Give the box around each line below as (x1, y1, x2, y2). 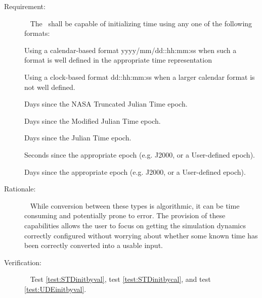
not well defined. (24, 81, 75, 92)
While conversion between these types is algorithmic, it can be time (30, 200, 240, 211)
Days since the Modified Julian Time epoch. (24, 115, 161, 126)
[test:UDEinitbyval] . (24, 283, 86, 294)
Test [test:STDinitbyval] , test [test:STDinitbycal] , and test (30, 274, 211, 284)
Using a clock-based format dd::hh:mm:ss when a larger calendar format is (24, 71, 255, 82)
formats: (24, 28, 50, 38)
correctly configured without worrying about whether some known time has (24, 230, 258, 240)
